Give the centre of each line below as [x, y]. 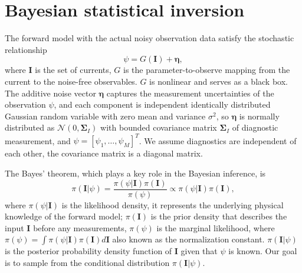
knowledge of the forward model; [64, 216]
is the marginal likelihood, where [216, 227]
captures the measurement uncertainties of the [190, 93]
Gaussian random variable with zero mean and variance [105, 116]
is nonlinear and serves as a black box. [219, 81]
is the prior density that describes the [219, 216]
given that [199, 251]
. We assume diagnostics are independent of [218, 140]
